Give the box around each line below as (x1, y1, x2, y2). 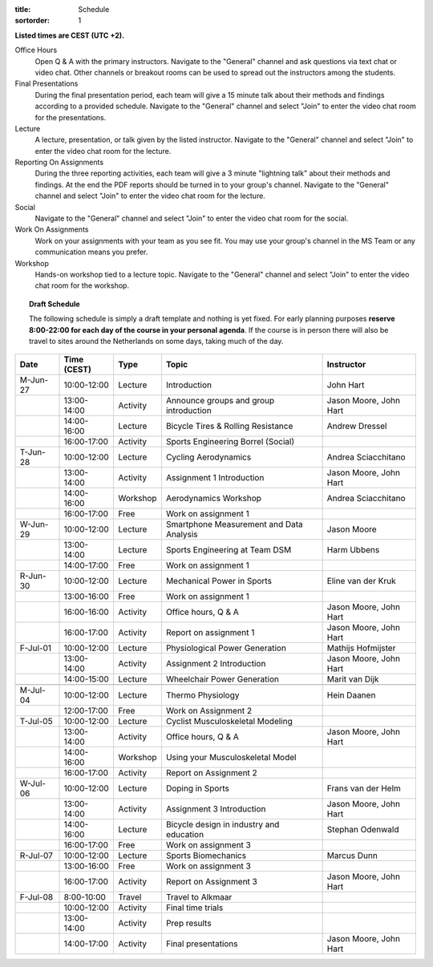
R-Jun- (19, 570, 47, 581)
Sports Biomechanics (165, 850, 247, 861)
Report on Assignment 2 (165, 767, 258, 779)
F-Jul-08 (19, 892, 54, 903)
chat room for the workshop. (34, 281, 130, 290)
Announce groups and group (165, 395, 275, 407)
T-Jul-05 (19, 716, 53, 727)
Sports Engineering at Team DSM (165, 544, 292, 556)
